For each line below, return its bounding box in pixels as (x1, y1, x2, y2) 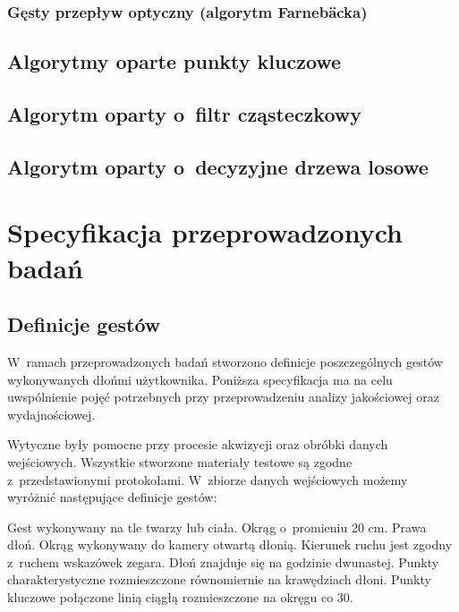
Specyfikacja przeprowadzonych (7, 214, 404, 251)
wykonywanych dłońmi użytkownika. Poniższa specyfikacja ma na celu (7, 370, 393, 388)
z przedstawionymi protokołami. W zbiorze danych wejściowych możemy (7, 470, 408, 489)
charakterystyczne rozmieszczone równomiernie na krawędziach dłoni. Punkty (7, 570, 431, 589)
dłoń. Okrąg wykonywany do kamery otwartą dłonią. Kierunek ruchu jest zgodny (7, 535, 453, 554)
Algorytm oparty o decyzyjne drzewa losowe (7, 152, 429, 180)
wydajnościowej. (7, 404, 96, 423)
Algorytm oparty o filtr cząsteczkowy (7, 100, 362, 128)
